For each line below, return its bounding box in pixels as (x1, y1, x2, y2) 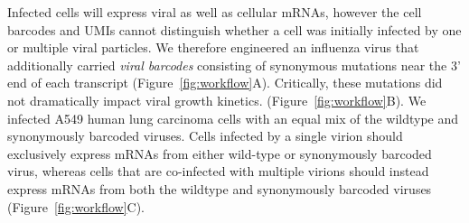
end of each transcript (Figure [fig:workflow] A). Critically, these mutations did (7, 73, 443, 92)
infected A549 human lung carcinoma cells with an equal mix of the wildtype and (7, 108, 459, 127)
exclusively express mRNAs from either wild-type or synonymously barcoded (7, 144, 432, 163)
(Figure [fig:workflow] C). (7, 197, 145, 216)
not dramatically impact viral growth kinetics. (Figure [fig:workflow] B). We (7, 90, 427, 109)
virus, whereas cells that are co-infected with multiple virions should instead (7, 162, 429, 181)
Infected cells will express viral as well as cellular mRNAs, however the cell (7, 3, 422, 21)
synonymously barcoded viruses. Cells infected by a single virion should (7, 126, 403, 145)
